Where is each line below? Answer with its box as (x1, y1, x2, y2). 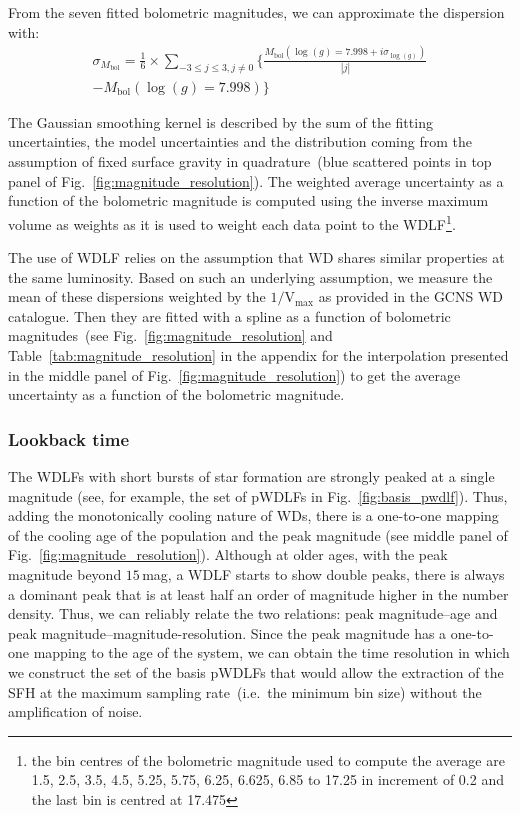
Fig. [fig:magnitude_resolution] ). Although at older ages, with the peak (8, 544, 448, 565)
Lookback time (8, 426, 130, 451)
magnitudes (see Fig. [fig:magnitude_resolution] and (8, 325, 333, 346)
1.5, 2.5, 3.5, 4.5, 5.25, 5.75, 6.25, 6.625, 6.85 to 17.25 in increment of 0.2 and (31, 769, 504, 790)
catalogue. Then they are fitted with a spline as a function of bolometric (8, 305, 451, 326)
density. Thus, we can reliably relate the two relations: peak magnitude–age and (8, 603, 498, 624)
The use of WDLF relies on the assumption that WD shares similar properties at (8, 247, 505, 268)
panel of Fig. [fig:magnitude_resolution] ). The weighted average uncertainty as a (8, 170, 504, 191)
